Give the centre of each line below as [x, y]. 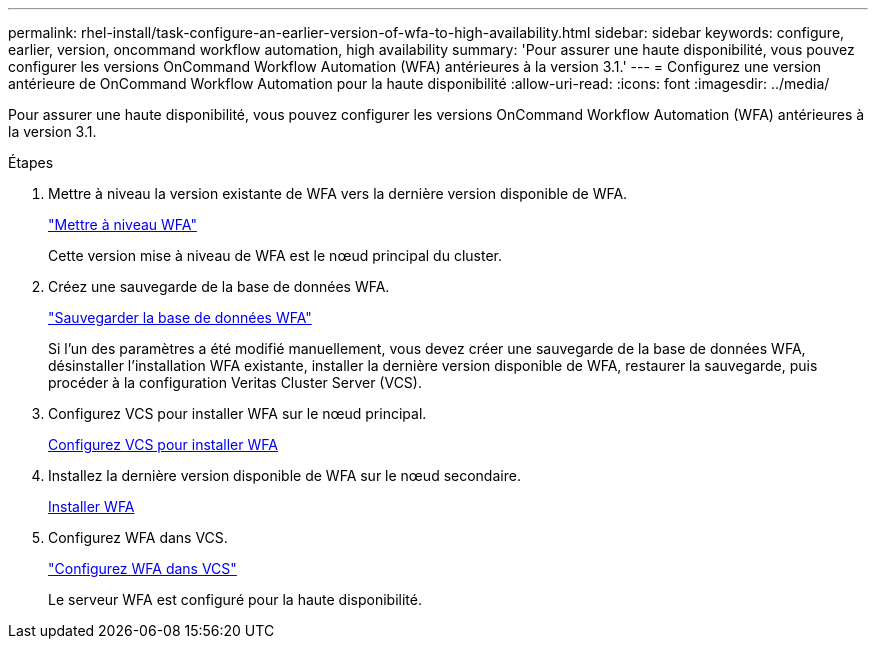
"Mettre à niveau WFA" [122, 224]
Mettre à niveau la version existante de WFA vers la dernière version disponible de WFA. [338, 193]
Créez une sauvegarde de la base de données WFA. [219, 286]
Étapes [31, 162]
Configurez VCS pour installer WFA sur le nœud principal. [237, 413]
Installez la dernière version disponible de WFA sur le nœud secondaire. [284, 475]
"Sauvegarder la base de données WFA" [180, 317]
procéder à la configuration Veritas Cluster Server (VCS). [235, 382]
